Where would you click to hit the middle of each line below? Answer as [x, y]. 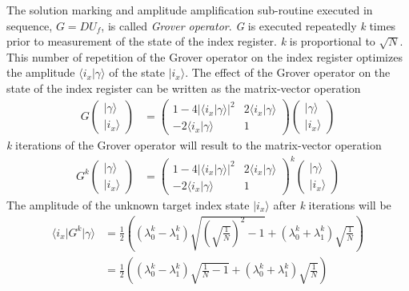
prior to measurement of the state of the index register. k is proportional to [191, 41]
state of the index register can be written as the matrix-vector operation [184, 88]
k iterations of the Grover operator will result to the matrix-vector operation [194, 145]
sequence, [30, 25]
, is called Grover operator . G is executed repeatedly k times [249, 25]
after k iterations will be [332, 204]
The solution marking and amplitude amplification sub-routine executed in [190, 10]
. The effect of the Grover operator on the [288, 72]
